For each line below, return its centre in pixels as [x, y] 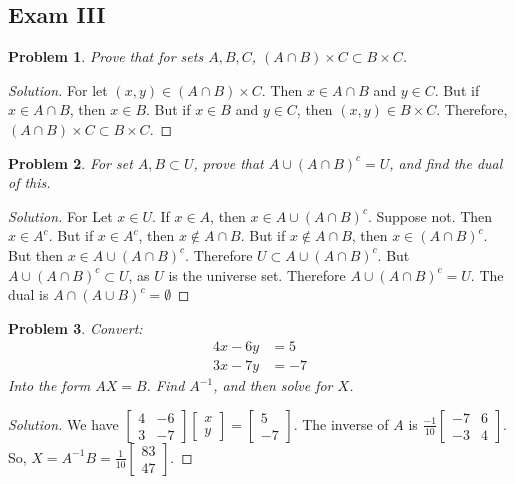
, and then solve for [273, 385]
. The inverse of [341, 423]
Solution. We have [63, 423]
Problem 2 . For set [70, 162]
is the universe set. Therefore [257, 274]
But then [36, 254]
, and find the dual [446, 162]
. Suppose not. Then [430, 215]
